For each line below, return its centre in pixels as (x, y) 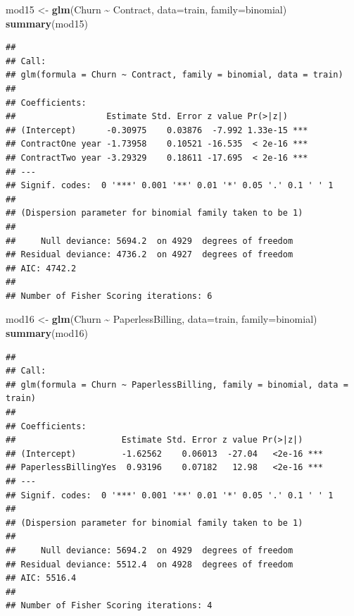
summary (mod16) (47, 333)
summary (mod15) (47, 23)
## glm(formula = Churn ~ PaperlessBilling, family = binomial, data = (177, 384)
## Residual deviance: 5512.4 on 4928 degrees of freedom (150, 564)
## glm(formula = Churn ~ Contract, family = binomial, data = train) (175, 75)
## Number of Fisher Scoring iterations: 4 (109, 606)
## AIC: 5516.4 (41, 578)
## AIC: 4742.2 (41, 268)
